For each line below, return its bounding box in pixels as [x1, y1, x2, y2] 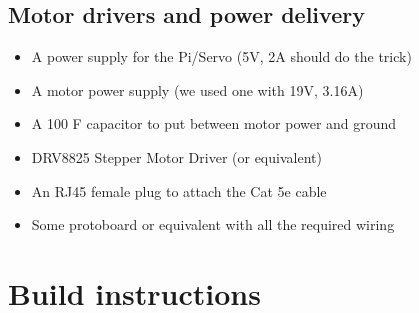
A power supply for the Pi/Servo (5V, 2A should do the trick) [31, 46, 412, 67]
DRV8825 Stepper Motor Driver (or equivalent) [31, 146, 322, 167]
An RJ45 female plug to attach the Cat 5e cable [31, 180, 327, 201]
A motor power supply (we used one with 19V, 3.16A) [31, 79, 364, 100]
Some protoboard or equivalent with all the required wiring [31, 214, 395, 235]
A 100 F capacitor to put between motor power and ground [31, 113, 397, 134]
